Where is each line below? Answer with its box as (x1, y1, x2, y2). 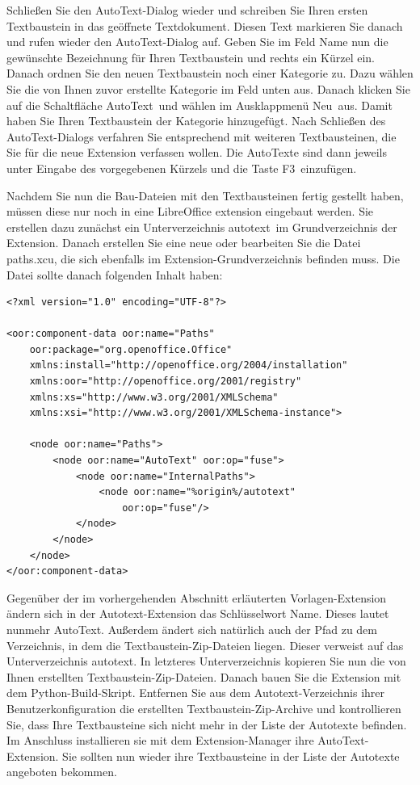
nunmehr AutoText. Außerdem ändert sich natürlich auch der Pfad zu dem (6, 620, 377, 637)
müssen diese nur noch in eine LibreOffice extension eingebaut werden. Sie (6, 203, 374, 220)
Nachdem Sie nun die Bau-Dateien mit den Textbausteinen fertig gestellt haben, (6, 187, 404, 204)
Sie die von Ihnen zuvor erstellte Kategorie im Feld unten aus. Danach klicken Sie (6, 80, 410, 97)
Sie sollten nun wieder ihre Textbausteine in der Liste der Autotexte (62, 747, 400, 764)
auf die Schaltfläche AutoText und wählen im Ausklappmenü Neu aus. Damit (6, 96, 393, 113)
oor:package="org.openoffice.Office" (29, 343, 233, 355)
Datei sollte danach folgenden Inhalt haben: (6, 266, 223, 283)
